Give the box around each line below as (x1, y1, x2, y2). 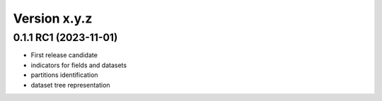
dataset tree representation (30, 81, 110, 89)
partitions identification (30, 71, 98, 79)
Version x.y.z (13, 11, 93, 26)
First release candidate (30, 51, 98, 59)
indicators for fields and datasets (30, 61, 127, 69)
